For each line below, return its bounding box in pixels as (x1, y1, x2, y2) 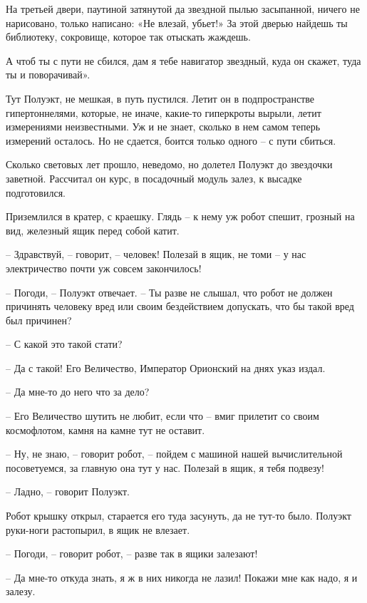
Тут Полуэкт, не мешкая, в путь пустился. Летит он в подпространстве (6, 91, 315, 105)
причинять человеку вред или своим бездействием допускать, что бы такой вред (6, 299, 354, 314)
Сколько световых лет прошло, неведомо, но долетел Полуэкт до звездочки (6, 157, 333, 172)
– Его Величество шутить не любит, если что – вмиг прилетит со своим (6, 408, 319, 423)
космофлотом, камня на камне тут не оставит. (6, 422, 205, 437)
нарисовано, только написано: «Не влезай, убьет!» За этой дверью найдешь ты (6, 15, 348, 30)
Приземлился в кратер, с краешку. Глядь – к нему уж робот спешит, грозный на (6, 209, 355, 224)
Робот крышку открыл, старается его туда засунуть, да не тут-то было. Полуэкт (6, 508, 351, 523)
